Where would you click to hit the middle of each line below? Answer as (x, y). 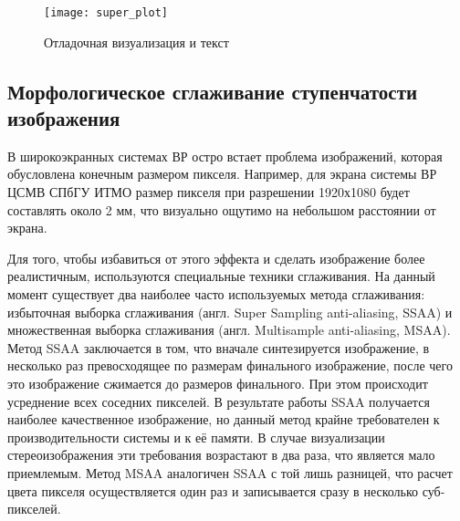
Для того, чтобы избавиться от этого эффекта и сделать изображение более (216, 258)
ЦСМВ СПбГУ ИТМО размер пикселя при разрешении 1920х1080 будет (209, 192)
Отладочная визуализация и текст (136, 42)
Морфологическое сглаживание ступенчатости (213, 91)
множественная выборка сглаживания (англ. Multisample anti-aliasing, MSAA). (229, 330)
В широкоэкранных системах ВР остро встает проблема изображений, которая (225, 156)
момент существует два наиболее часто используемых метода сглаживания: (216, 294)
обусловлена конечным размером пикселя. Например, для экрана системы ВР (222, 174)
